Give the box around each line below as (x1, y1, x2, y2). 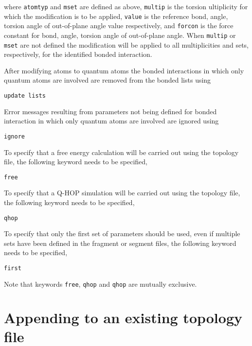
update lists (4, 92, 46, 100)
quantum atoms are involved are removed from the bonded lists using (4, 75, 211, 85)
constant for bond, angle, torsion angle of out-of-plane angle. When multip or (4, 30, 236, 40)
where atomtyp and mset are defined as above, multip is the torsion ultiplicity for (4, 1, 248, 11)
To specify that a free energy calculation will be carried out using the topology (4, 147, 239, 157)
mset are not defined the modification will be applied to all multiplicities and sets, (4, 39, 249, 50)
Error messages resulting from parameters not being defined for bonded (4, 106, 217, 116)
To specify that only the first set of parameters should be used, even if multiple (4, 228, 240, 239)
